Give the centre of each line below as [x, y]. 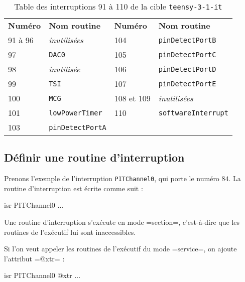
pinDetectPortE [187, 84]
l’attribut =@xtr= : [34, 258]
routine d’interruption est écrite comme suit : [74, 188]
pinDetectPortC [187, 54]
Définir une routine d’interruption [94, 157]
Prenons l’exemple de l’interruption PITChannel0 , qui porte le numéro [112, 178]
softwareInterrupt [193, 113]
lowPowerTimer [76, 113]
